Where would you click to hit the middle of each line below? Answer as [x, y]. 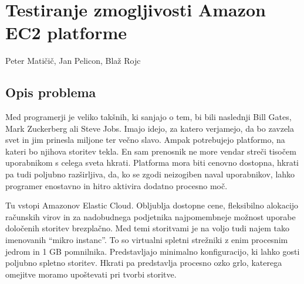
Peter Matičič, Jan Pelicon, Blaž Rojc [73, 61]
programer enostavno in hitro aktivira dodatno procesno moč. [116, 185]
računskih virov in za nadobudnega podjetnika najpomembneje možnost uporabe [151, 216]
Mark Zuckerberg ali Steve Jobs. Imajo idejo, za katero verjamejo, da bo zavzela [150, 128]
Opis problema [51, 92]
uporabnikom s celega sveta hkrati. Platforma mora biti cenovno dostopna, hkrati [152, 162]
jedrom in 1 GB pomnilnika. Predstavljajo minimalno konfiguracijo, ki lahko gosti [153, 251]
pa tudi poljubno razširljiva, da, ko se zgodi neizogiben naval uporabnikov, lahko [150, 174]
